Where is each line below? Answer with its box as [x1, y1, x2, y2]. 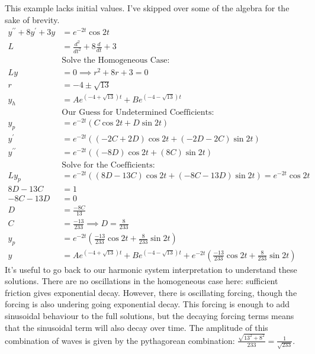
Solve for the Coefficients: [62, 160, 155, 169]
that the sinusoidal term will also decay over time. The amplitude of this [5, 321, 268, 333]
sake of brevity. [5, 13, 60, 25]
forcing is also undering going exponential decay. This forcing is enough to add [5, 298, 290, 310]
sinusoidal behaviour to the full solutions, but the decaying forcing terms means [5, 309, 294, 321]
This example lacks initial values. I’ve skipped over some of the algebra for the [5, 2, 290, 14]
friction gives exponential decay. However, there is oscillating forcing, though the [5, 286, 297, 298]
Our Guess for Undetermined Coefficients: [62, 108, 214, 117]
